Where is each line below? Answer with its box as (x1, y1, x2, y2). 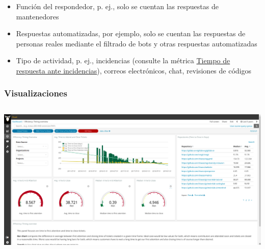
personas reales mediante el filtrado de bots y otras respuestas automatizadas (16, 38, 257, 48)
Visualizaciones (4, 87, 67, 99)
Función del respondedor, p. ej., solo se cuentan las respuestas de (16, 1, 219, 11)
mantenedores (16, 11, 59, 21)
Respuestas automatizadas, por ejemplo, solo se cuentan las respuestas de (16, 28, 246, 39)
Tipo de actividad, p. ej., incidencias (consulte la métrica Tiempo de (16, 55, 230, 66)
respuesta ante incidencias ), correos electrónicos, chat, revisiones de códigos (16, 65, 252, 76)
